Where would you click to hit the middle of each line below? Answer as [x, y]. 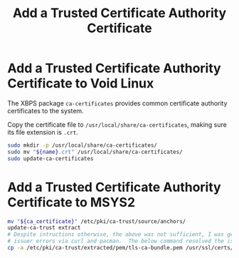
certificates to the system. [46, 110]
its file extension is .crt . [43, 132]
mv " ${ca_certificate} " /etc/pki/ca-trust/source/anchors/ [97, 221]
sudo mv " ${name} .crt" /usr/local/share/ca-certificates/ [95, 152]
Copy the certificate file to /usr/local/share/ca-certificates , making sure [117, 124]
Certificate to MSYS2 [71, 202]
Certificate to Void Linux [81, 84]
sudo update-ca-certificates [51, 158]
